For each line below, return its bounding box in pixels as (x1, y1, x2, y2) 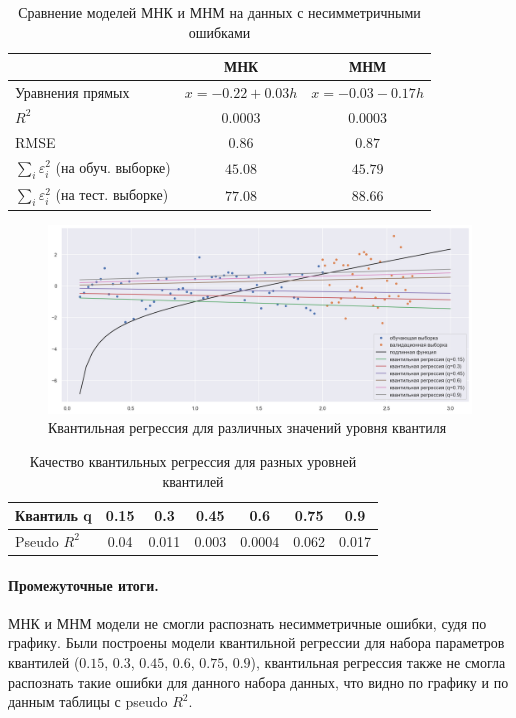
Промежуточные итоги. (8, 574, 159, 595)
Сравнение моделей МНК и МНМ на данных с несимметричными (18, 2, 421, 22)
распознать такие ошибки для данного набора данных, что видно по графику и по (8, 671, 509, 692)
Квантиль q (15, 505, 92, 526)
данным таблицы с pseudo (8, 691, 168, 712)
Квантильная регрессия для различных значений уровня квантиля (48, 417, 447, 438)
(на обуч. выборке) (55, 156, 171, 177)
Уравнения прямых (15, 82, 130, 103)
